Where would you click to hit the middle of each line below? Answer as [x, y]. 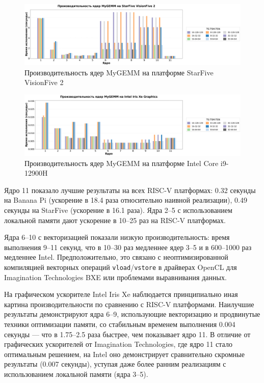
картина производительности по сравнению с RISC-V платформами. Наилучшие [129, 304]
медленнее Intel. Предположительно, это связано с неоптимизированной [116, 257]
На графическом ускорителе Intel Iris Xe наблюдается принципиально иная [121, 294]
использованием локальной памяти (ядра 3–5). [76, 374]
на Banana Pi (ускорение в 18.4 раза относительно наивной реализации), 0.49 [126, 200]
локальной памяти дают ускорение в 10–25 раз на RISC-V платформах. [115, 220]
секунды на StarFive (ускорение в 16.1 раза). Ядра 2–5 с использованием [118, 210]
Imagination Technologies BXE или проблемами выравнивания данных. [115, 277]
